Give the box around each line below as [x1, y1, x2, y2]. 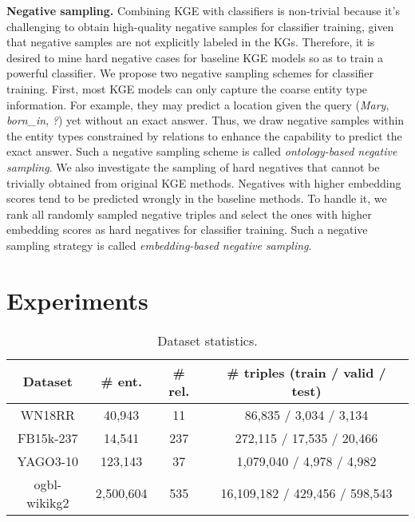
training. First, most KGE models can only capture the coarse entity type [6, 80, 368, 97]
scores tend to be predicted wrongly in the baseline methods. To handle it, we [6, 190, 387, 207]
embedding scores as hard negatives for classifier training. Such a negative [6, 221, 368, 238]
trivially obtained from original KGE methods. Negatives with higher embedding [6, 174, 401, 191]
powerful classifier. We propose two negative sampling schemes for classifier [6, 65, 374, 81]
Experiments [6, 283, 148, 316]
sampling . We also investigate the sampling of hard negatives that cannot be [6, 158, 380, 175]
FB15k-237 [18, 428, 78, 447]
